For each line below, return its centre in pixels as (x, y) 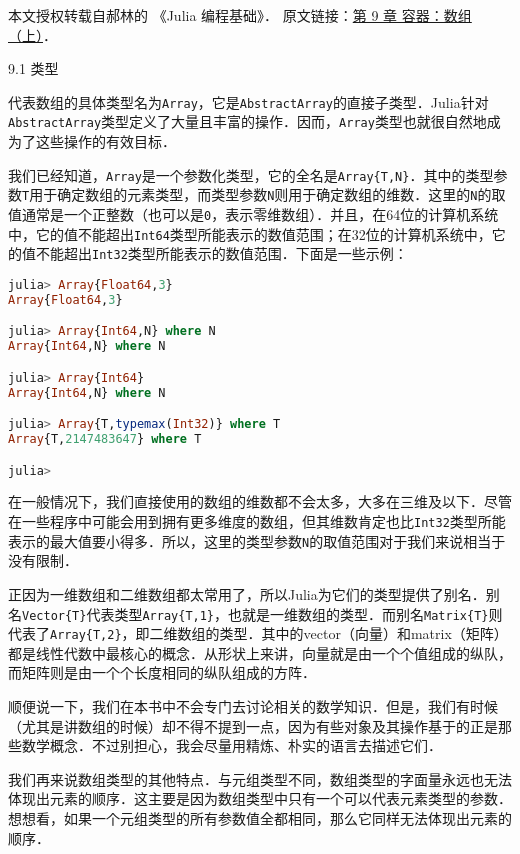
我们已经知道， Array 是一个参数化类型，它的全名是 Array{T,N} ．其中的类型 (251, 174)
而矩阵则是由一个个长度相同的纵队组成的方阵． (162, 672)
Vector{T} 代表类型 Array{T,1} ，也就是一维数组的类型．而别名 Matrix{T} (255, 613)
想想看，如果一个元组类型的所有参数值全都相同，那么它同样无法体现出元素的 (260, 818)
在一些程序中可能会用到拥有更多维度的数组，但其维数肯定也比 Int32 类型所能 (257, 521)
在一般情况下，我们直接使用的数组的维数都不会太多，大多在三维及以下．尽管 (260, 501)
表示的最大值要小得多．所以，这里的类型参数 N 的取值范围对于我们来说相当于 (257, 540)
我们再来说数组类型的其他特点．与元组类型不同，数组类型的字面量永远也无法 (260, 778)
